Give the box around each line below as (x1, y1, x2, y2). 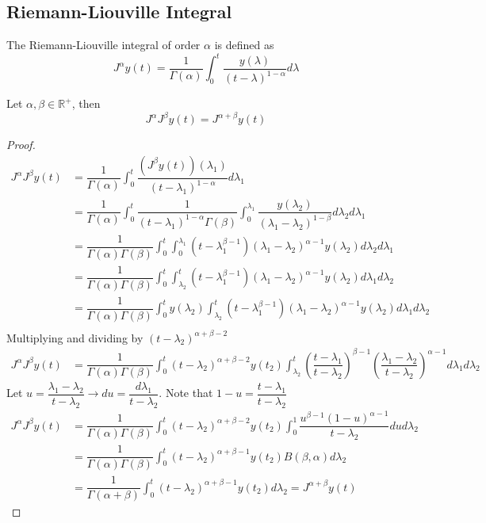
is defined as (214, 36, 274, 53)
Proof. (6, 136, 36, 153)
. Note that (159, 384, 213, 401)
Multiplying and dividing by (6, 329, 144, 345)
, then (71, 95, 101, 112)
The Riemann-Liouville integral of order (6, 36, 201, 53)
